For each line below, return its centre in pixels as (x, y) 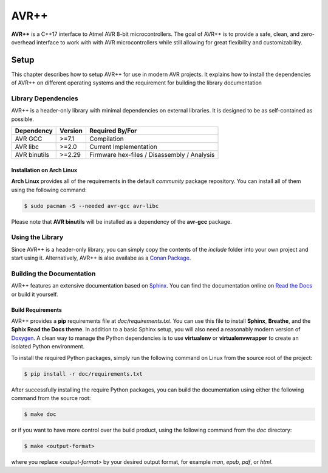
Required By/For (113, 131)
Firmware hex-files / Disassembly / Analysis (152, 155)
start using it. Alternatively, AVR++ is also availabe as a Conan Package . (101, 258)
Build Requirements (36, 309)
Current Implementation (123, 147)
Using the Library (37, 237)
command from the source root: (51, 398)
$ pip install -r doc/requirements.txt (83, 374)
